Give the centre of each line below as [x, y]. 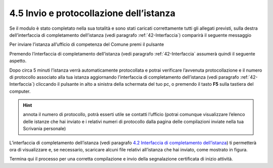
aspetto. [18, 61]
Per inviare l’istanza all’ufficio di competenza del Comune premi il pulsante [87, 44]
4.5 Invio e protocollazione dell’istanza [92, 13]
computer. [20, 91]
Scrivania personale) [44, 129]
